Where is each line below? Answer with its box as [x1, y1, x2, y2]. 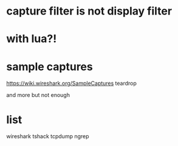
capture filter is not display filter [6, 4, 172, 18]
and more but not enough [6, 91, 70, 99]
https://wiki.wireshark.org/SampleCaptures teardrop [6, 80, 137, 87]
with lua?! [6, 32, 57, 46]
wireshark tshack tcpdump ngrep [6, 133, 89, 140]
